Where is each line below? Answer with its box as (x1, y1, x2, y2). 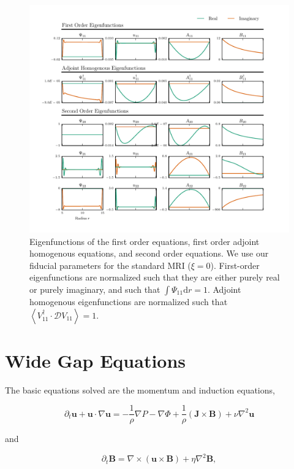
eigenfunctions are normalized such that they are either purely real (29, 271, 280, 284)
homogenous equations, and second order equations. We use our (29, 247, 269, 260)
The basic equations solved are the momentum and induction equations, (5, 383, 275, 396)
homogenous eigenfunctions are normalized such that (29, 295, 228, 308)
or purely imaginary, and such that (29, 282, 160, 295)
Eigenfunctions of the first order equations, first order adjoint (29, 234, 260, 247)
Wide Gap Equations (5, 347, 186, 373)
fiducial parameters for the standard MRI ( (29, 258, 191, 271)
